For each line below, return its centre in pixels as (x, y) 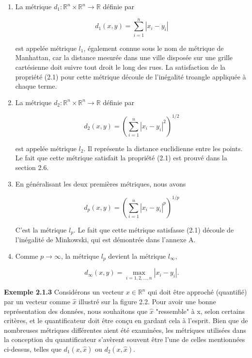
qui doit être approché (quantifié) (197, 292)
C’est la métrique (41, 229)
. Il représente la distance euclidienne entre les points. (163, 148)
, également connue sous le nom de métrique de (154, 48)
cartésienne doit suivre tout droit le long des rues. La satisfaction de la (120, 67)
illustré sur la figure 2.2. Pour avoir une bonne (147, 301)
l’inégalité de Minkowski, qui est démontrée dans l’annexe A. (105, 240)
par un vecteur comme (37, 301)
